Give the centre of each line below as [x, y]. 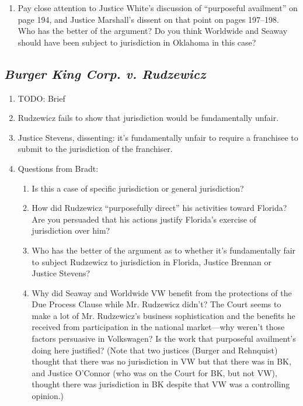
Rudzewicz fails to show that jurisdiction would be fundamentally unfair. [148, 118]
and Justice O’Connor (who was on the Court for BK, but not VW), [154, 372]
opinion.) [48, 396]
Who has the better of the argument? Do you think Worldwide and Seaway [153, 31]
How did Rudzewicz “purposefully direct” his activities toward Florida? [159, 208]
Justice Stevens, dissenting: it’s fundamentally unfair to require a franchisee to [158, 137]
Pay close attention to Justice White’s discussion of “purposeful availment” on [158, 8]
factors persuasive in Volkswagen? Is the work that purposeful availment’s [164, 339]
